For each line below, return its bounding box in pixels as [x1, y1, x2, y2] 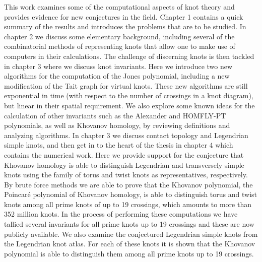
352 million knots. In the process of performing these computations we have [4, 209, 238, 219]
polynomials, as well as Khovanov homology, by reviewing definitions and [4, 120, 230, 130]
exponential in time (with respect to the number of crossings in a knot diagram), [4, 90, 253, 101]
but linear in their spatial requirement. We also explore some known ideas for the [4, 100, 255, 110]
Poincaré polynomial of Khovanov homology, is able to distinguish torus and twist [4, 189, 257, 200]
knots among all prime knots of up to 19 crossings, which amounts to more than [4, 199, 251, 209]
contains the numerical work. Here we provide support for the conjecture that [4, 149, 244, 160]
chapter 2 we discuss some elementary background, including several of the [4, 31, 235, 41]
